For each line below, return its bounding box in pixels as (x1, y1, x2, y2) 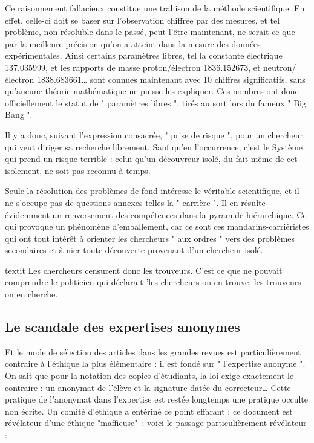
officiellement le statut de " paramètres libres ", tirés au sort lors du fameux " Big (5, 96, 306, 109)
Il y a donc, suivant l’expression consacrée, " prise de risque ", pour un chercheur (5, 128, 304, 141)
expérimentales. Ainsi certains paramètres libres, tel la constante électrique (5, 49, 283, 62)
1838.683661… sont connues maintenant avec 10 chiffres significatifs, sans (36, 73, 306, 85)
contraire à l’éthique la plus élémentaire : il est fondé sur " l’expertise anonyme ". (5, 357, 306, 370)
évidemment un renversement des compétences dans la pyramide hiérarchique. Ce (5, 208, 307, 221)
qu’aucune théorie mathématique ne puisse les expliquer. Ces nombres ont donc (5, 85, 299, 97)
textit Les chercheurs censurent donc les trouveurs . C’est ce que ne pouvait (5, 264, 283, 276)
